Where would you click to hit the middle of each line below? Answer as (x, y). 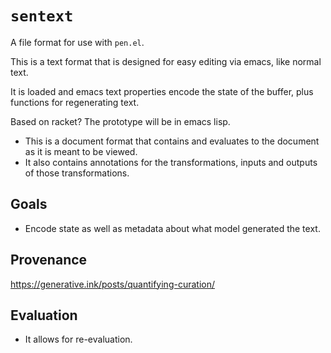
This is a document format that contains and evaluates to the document (172, 141)
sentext (42, 16)
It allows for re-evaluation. (78, 339)
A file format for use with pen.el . (77, 42)
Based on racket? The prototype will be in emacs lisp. (120, 121)
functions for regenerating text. (75, 102)
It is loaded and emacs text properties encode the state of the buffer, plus (162, 91)
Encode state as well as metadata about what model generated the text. (172, 228)
